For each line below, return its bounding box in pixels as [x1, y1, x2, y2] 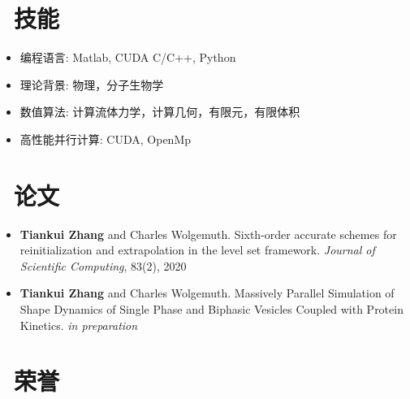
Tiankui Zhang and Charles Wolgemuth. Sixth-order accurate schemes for [19, 225, 397, 242]
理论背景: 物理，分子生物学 [19, 76, 164, 93]
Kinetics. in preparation [19, 316, 138, 333]
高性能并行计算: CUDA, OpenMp [19, 130, 192, 147]
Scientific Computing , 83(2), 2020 [19, 257, 187, 274]
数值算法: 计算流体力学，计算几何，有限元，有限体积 [19, 103, 300, 120]
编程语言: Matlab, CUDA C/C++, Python [19, 49, 236, 66]
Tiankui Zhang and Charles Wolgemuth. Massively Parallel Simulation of [19, 284, 395, 301]
